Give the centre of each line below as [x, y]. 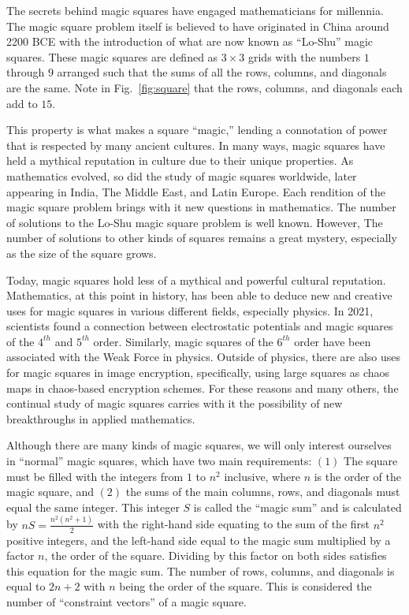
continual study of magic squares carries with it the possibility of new [175, 403]
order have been [333, 341]
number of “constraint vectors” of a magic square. [126, 601]
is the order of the [357, 476]
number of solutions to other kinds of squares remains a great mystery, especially [202, 238]
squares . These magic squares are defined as [112, 56]
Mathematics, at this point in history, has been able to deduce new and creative [199, 295]
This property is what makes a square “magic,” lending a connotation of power [197, 130]
